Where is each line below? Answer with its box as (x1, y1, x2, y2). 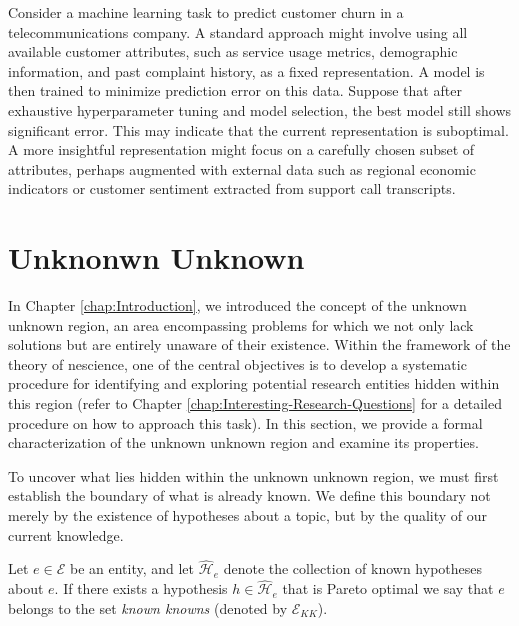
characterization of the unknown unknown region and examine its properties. (8, 432, 479, 453)
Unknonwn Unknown (8, 237, 305, 278)
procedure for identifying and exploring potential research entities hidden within (8, 373, 500, 394)
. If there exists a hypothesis (54, 578, 228, 599)
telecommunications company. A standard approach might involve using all (8, 21, 468, 42)
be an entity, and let (69, 558, 195, 579)
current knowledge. (8, 524, 124, 545)
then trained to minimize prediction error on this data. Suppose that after (8, 80, 462, 101)
